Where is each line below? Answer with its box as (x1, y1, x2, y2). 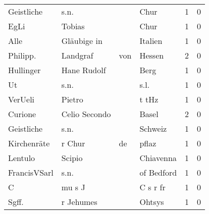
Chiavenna (139, 152, 177, 164)
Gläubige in (61, 35, 102, 46)
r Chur (61, 137, 85, 149)
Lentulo (8, 152, 35, 164)
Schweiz (139, 123, 167, 134)
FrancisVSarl (8, 167, 54, 178)
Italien (139, 35, 163, 46)
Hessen (139, 49, 164, 61)
